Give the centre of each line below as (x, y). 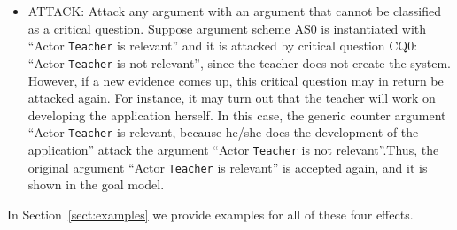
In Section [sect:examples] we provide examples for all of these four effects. (210, 214)
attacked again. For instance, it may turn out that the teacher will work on (232, 98)
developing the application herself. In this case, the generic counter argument (237, 115)
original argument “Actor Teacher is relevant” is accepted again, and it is (228, 167)
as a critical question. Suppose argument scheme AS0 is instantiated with (227, 28)
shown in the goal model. (96, 184)
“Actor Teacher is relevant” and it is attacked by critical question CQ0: (223, 46)
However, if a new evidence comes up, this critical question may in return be (236, 80)
